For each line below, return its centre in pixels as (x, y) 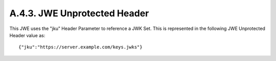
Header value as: (27, 35)
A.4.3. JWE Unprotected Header (79, 13)
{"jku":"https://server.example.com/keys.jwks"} (80, 47)
